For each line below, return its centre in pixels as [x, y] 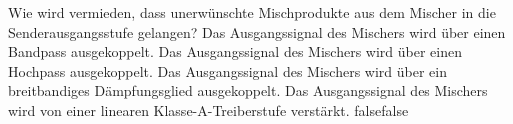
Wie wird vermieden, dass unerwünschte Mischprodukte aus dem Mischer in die [252, 12]
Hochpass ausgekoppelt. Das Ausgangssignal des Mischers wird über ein [227, 70]
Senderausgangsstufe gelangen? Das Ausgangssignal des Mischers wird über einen [257, 31]
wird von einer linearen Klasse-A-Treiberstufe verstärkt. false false [208, 109]
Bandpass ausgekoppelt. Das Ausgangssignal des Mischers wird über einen [235, 51]
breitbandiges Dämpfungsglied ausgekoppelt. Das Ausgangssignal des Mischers [248, 90]
